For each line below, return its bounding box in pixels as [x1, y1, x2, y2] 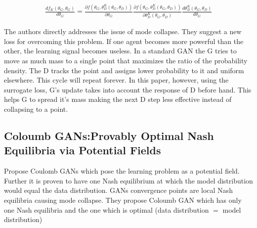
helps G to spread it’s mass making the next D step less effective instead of [4, 94, 232, 104]
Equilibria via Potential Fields [4, 142, 161, 158]
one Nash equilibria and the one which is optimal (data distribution [4, 204, 209, 215]
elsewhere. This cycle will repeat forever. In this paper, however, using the [4, 75, 229, 85]
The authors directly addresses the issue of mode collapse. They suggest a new [4, 26, 242, 37]
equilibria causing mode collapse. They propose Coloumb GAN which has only [4, 195, 242, 205]
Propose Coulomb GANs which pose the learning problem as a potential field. [4, 166, 240, 176]
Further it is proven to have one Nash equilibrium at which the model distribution [4, 175, 253, 185]
